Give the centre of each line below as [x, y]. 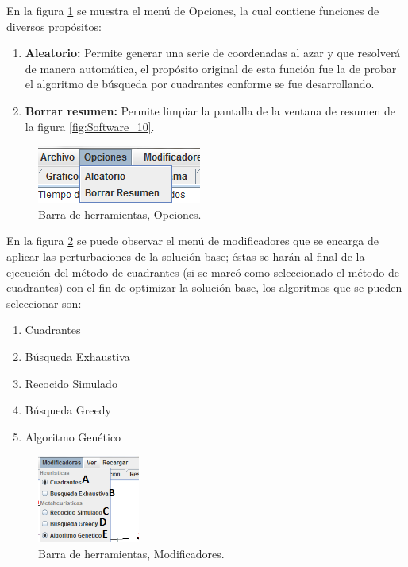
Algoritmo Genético [73, 436]
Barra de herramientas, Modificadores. [131, 553]
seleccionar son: [44, 303]
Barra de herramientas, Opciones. [120, 214]
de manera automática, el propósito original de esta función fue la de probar [211, 68]
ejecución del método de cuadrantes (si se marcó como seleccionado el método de [203, 272]
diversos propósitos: [54, 26]
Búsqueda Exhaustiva [77, 356]
